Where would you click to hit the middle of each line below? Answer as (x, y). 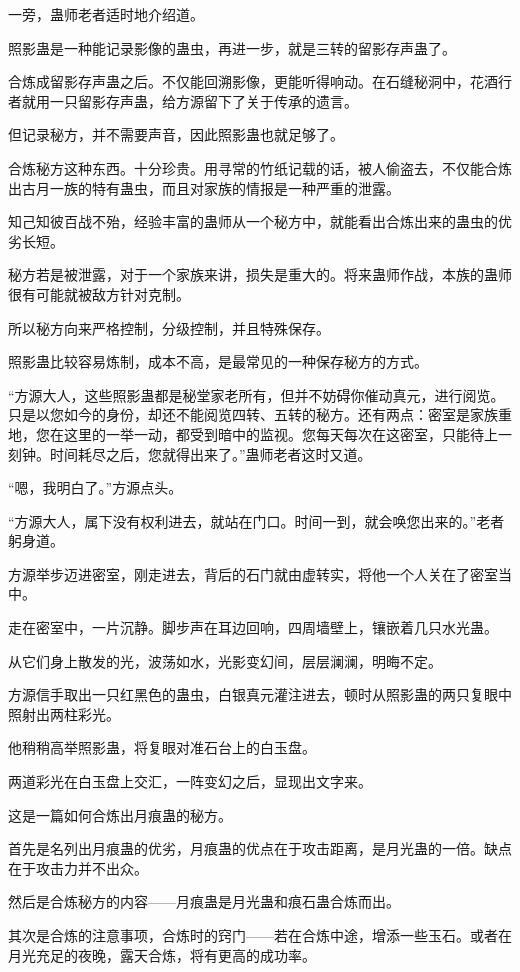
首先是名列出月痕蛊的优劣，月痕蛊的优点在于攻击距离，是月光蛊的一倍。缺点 (260, 848)
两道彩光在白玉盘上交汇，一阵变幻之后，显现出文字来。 (190, 781)
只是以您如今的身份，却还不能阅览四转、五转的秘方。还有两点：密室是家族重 (260, 414)
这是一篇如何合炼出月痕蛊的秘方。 (120, 814)
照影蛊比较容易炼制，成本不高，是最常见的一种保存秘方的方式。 (218, 361)
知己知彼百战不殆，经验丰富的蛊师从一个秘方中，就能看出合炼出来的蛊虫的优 (260, 221)
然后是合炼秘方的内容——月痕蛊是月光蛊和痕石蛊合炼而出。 (204, 901)
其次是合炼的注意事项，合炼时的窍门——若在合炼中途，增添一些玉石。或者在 (260, 935)
